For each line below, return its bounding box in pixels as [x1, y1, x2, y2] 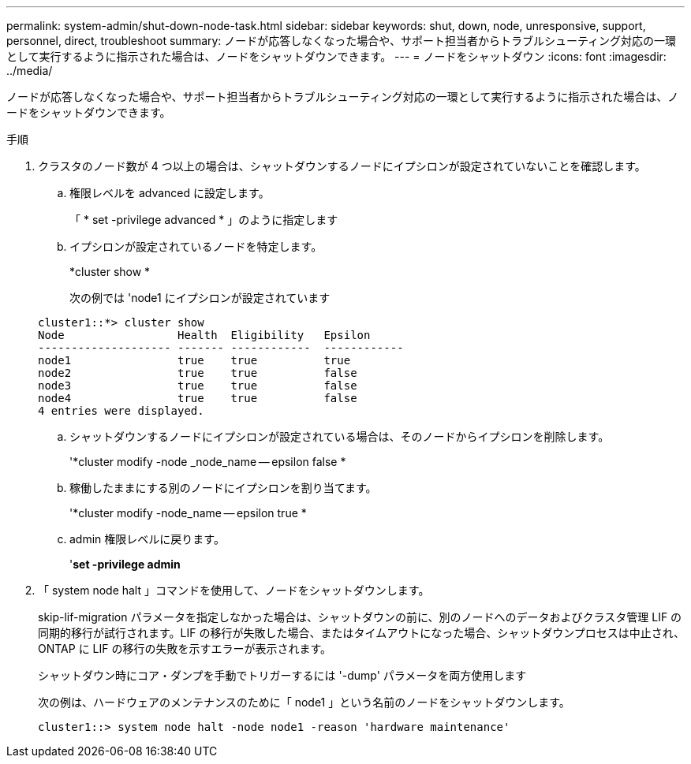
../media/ [6, 64, 53, 77]
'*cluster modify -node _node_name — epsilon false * [69, 455, 346, 468]
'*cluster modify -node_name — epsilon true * [69, 506, 307, 520]
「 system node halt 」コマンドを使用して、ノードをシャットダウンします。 [38, 583, 430, 597]
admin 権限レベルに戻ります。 [69, 532, 225, 546]
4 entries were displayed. [38, 404, 204, 417]
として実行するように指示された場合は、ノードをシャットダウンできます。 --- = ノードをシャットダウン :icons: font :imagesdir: [6, 50, 667, 63]
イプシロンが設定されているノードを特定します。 [69, 240, 323, 253]
